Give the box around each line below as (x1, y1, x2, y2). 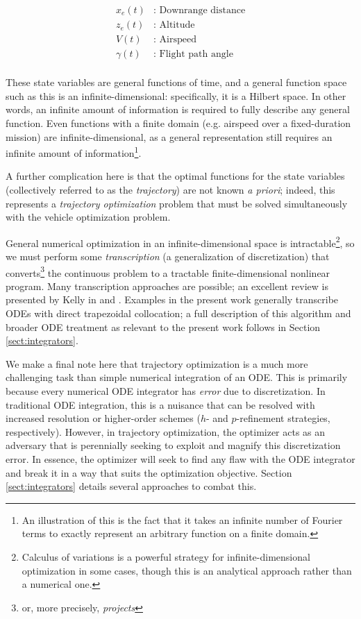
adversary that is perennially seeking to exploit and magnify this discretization (6, 438, 341, 452)
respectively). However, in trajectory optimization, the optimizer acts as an (6, 424, 326, 439)
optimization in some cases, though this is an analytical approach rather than (22, 563, 352, 577)
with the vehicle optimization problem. (6, 210, 171, 224)
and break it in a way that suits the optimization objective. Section (6, 465, 292, 480)
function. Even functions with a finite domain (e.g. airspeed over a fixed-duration (6, 115, 351, 130)
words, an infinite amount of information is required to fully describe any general (6, 102, 350, 117)
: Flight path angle (153, 49, 233, 60)
